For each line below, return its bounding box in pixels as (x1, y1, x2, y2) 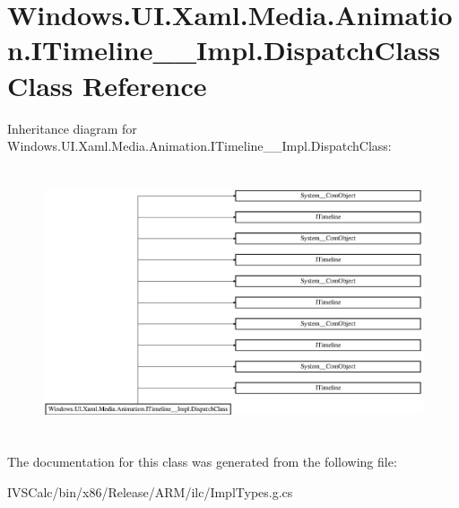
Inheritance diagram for (7, 118, 137, 137)
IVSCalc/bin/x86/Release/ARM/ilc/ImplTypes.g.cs (7, 482, 293, 501)
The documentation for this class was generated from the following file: (7, 452, 397, 471)
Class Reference (7, 66, 207, 103)
